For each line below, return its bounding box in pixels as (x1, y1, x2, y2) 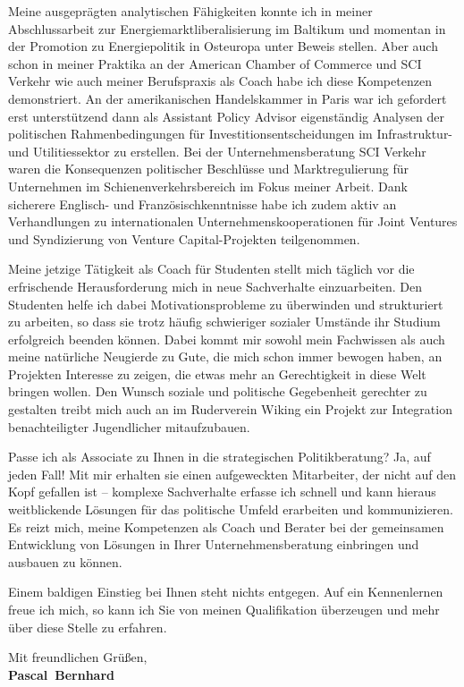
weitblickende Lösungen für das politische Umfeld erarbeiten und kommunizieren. (8, 500, 453, 519)
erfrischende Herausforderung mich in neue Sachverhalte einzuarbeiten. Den (8, 276, 423, 295)
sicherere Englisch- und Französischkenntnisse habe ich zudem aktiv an (8, 194, 397, 213)
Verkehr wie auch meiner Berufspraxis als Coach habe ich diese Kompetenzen (8, 72, 432, 90)
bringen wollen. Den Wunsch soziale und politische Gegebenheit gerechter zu (8, 382, 427, 401)
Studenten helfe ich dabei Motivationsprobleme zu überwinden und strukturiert (8, 294, 443, 313)
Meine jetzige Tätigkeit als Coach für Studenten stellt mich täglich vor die (8, 259, 415, 278)
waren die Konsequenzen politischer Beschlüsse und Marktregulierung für (8, 159, 409, 178)
